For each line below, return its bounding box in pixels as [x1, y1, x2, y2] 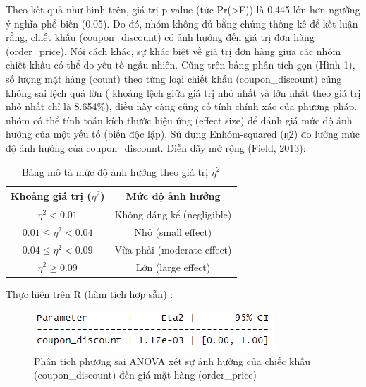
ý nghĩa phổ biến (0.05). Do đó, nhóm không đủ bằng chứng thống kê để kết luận [6, 16, 358, 30]
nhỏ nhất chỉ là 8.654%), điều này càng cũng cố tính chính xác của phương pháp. [6, 99, 358, 114]
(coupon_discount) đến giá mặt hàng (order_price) [34, 367, 257, 382]
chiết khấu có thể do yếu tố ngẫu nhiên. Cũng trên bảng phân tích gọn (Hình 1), [6, 57, 355, 72]
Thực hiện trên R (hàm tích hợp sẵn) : [6, 286, 173, 301]
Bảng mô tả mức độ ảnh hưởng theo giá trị [21, 164, 209, 179]
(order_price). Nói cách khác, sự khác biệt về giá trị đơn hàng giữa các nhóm [6, 43, 341, 58]
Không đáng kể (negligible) [114, 206, 232, 221]
